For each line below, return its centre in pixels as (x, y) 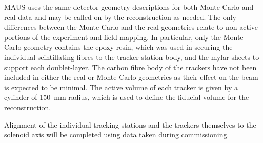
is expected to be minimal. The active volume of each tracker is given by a (121, 87)
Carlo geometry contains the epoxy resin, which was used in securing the (118, 47)
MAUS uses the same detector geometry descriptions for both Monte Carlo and (129, 7)
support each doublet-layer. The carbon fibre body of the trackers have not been (130, 67)
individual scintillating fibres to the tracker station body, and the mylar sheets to (132, 57)
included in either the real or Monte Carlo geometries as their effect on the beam (131, 77)
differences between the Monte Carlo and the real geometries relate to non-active (131, 27)
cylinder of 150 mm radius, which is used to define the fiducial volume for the (127, 97)
